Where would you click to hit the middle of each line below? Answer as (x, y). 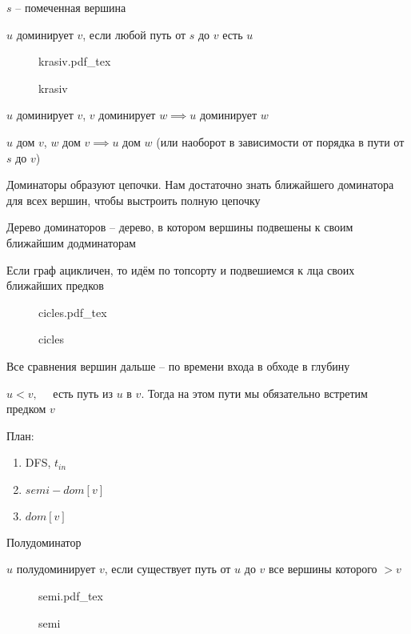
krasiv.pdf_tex (75, 61)
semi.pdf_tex (71, 596)
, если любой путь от (134, 34)
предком (26, 409)
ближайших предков (55, 285)
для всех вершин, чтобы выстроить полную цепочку (134, 200)
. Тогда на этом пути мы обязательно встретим (254, 393)
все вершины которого (323, 569)
